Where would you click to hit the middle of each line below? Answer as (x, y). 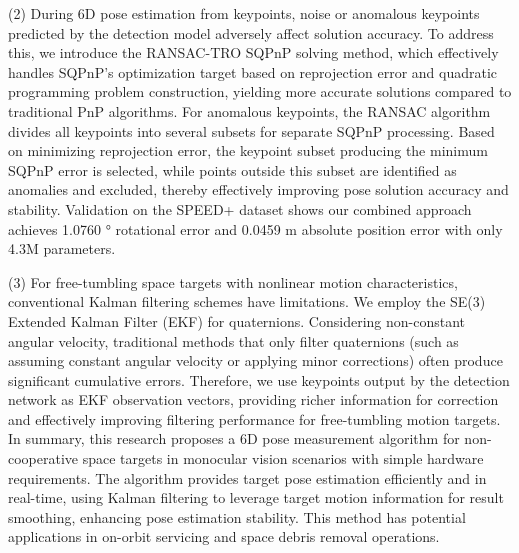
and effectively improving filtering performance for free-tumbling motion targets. (254, 418)
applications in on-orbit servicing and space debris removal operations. (224, 536)
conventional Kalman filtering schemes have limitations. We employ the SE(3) (247, 301)
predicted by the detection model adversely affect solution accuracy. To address (251, 32)
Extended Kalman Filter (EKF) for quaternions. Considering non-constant (237, 320)
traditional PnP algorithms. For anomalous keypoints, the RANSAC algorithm (249, 110)
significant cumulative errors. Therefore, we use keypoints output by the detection (259, 379)
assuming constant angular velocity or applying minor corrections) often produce (255, 360)
